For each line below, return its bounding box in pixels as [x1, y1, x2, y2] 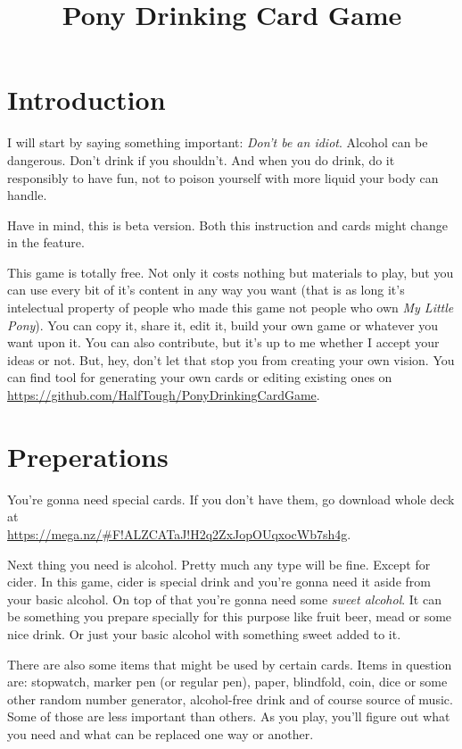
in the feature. [7, 233, 85, 252]
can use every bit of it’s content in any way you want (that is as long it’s [7, 280, 405, 299]
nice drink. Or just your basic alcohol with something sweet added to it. [7, 624, 401, 643]
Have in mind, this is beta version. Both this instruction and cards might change [7, 215, 448, 234]
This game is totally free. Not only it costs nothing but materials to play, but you [7, 262, 454, 281]
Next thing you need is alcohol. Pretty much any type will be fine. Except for [7, 554, 431, 573]
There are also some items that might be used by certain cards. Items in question [7, 654, 452, 673]
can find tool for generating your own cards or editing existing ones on [7, 368, 392, 387]
